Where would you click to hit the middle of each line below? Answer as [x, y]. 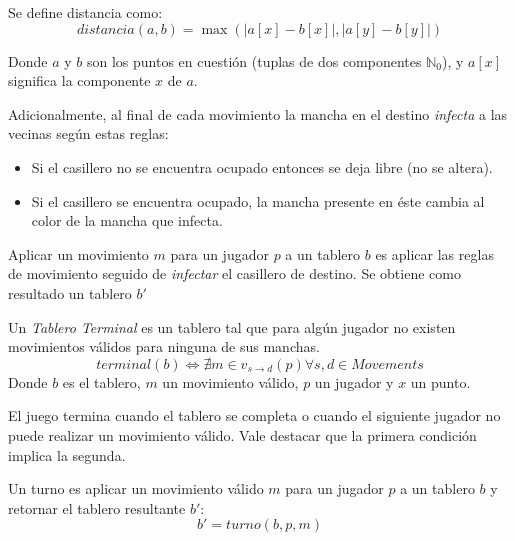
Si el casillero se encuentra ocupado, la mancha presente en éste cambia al [258, 200]
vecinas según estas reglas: [88, 133]
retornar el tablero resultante [97, 507]
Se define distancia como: [85, 12]
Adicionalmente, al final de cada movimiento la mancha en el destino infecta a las [258, 113]
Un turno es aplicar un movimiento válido [136, 488]
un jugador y [354, 381]
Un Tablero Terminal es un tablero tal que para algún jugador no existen [232, 326]
